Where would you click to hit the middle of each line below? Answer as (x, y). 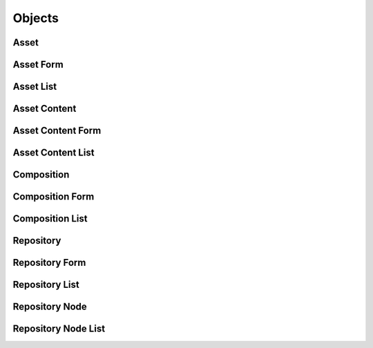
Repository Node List (59, 329)
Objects (36, 18)
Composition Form (54, 197)
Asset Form (38, 65)
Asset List (35, 87)
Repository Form (49, 263)
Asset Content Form (57, 131)
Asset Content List (54, 153)
